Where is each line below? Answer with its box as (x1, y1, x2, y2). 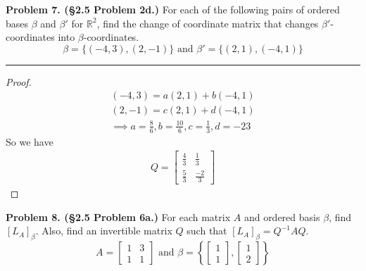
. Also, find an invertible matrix (35, 223, 172, 238)
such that (187, 223, 227, 238)
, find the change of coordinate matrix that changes (96, 15, 319, 30)
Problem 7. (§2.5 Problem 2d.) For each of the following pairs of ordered (6, 2, 340, 16)
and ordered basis (244, 209, 320, 224)
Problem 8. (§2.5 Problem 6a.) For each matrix (6, 209, 231, 224)
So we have (6, 134, 53, 149)
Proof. (6, 74, 32, 89)
